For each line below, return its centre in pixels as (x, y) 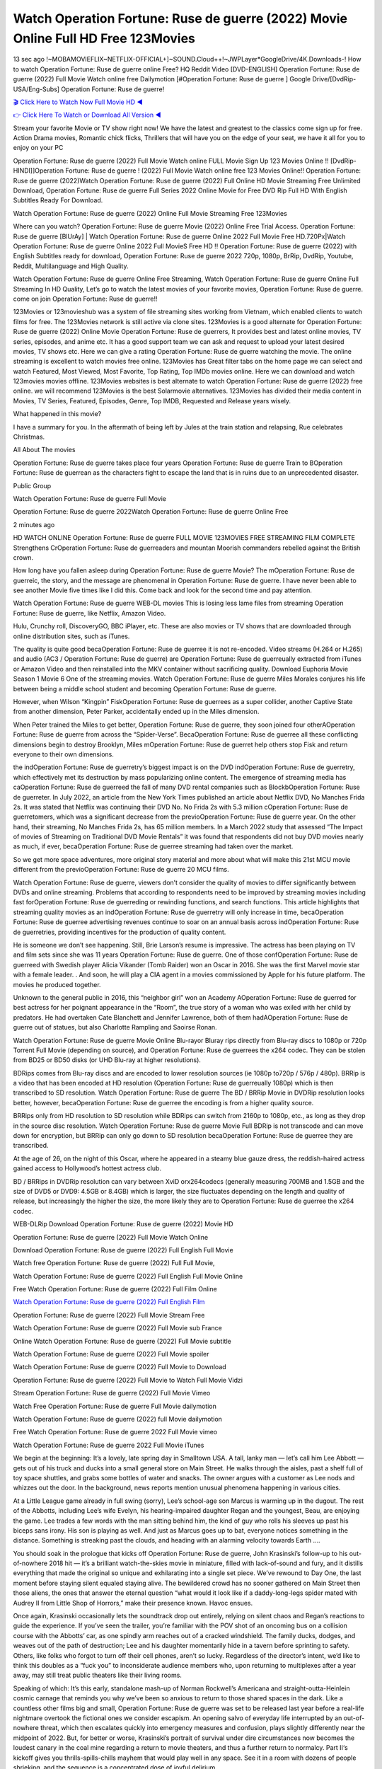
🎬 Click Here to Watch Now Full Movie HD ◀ (78, 102)
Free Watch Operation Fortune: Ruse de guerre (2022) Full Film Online (115, 1289)
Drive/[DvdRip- (334, 79)
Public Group (32, 485)
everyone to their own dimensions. (64, 754)
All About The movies (44, 450)
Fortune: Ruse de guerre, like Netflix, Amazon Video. (89, 613)
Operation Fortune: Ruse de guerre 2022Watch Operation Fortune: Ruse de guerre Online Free (151, 512)
